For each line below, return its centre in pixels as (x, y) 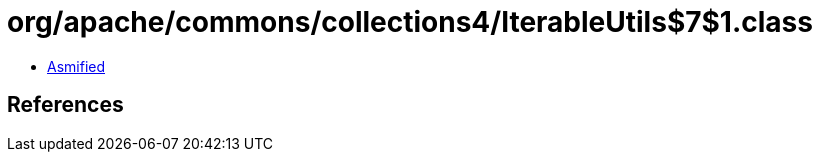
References (65, 105)
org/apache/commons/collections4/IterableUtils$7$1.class (410, 22)
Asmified (76, 66)
